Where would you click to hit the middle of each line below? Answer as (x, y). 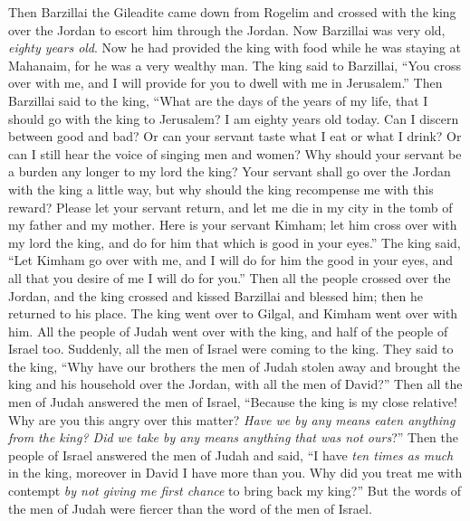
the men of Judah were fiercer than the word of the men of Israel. (190, 508)
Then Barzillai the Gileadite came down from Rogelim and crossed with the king (232, 12)
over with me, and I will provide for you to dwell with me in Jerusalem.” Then (225, 83)
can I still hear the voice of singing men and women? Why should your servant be (235, 153)
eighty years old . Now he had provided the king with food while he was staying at (235, 47)
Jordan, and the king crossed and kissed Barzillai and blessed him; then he (216, 295)
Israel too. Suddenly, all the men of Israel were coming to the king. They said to (231, 349)
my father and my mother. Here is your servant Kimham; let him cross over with (233, 225)
